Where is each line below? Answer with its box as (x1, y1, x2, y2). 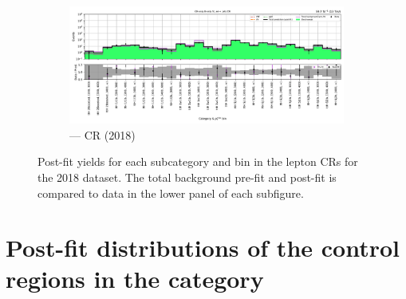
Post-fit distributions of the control (6, 231, 400, 264)
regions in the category (6, 262, 264, 295)
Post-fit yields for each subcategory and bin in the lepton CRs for (37, 153, 358, 170)
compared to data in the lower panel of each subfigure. (37, 184, 304, 201)
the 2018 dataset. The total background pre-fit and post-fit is (37, 168, 337, 185)
